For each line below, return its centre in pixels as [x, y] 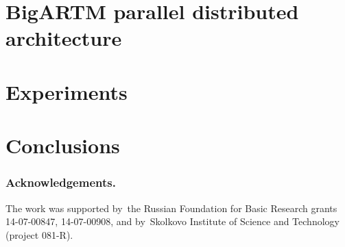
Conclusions [63, 145]
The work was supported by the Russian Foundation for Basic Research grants [171, 208]
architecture [64, 38]
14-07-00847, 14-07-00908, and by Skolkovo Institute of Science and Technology [172, 221]
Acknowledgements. [61, 182]
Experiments [67, 91]
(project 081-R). [39, 234]
